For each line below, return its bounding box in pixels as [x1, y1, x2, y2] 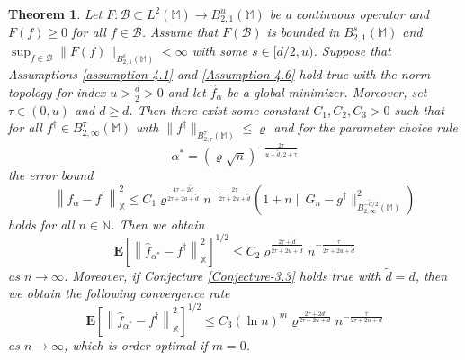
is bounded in [266, 22, 340, 41]
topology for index [8, 82, 106, 101]
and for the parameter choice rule [273, 118, 458, 137]
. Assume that [141, 22, 219, 41]
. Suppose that [313, 40, 391, 59]
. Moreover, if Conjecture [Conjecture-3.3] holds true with [64, 265, 381, 284]
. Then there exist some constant [129, 100, 309, 119]
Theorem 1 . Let [8, 4, 103, 22]
